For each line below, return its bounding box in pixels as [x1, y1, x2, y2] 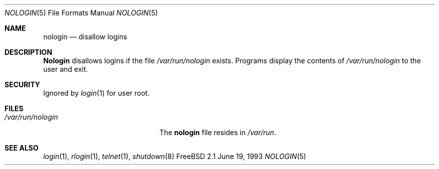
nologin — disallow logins [43, 32, 127, 41]
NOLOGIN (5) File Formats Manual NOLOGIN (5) [5, 8, 158, 17]
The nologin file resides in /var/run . [159, 128, 276, 137]
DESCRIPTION [5, 48, 53, 56]
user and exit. [43, 65, 88, 73]
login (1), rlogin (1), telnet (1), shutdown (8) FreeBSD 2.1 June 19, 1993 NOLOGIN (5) [43, 152, 306, 161]
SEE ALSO [5, 144, 39, 152]
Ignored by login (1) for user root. [43, 89, 150, 97]
